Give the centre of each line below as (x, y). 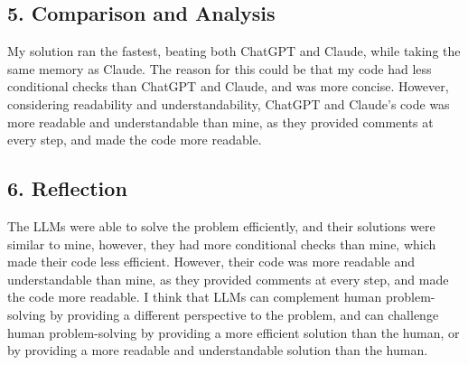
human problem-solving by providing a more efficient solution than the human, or (234, 332)
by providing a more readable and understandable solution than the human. (218, 350)
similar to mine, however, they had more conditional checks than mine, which (222, 243)
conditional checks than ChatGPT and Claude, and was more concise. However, (228, 86)
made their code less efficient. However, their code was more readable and (211, 262)
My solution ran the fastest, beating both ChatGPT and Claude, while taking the (234, 51)
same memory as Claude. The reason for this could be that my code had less (220, 68)
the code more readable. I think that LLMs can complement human (195, 297)
